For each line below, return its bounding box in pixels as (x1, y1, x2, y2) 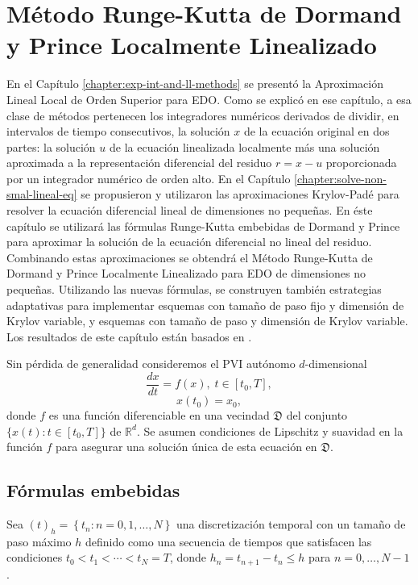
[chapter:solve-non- (294, 169, 387, 186)
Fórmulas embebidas (6, 478, 180, 503)
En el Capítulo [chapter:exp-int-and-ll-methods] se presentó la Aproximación (6, 75, 384, 92)
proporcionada (325, 154, 397, 171)
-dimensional (304, 355, 367, 372)
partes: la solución (6, 138, 96, 155)
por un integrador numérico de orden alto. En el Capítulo (6, 169, 291, 186)
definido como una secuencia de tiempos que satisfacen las (85, 533, 372, 549)
